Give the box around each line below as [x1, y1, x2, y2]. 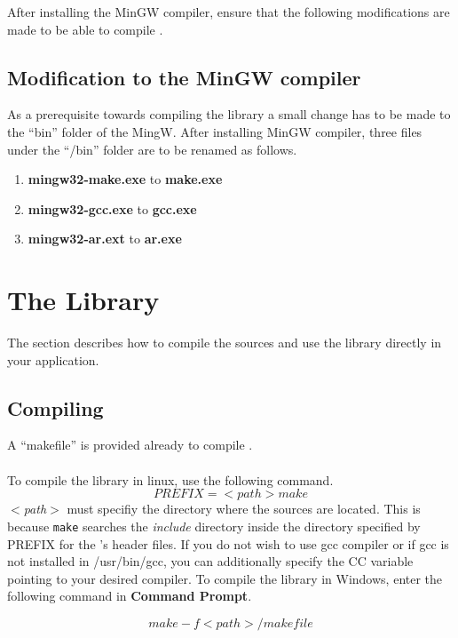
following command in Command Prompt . [7, 586, 252, 605]
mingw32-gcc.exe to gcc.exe [28, 199, 197, 218]
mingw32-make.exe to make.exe [28, 170, 223, 188]
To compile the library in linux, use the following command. [7, 470, 334, 489]
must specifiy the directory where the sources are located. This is [67, 499, 421, 518]
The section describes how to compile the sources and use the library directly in [7, 333, 442, 352]
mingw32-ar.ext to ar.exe [28, 229, 182, 248]
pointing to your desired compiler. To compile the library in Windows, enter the [7, 569, 443, 587]
